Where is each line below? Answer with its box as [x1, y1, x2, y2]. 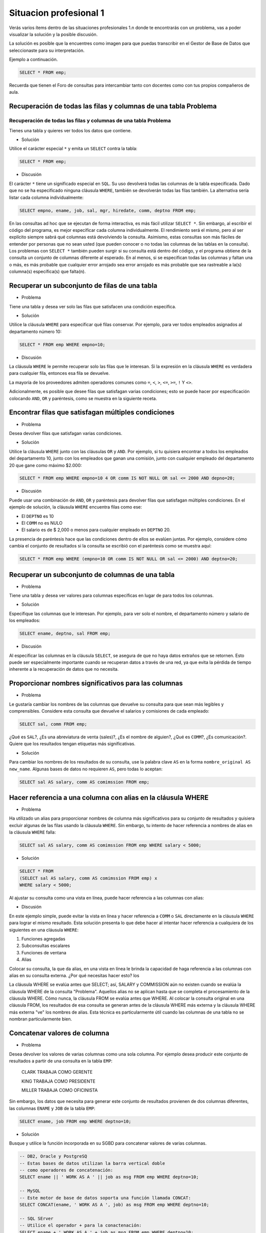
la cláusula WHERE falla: [9, 829, 56, 835]
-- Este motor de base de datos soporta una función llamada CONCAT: [19, 1195, 191, 1200]
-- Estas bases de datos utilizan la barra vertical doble [19, 1160, 165, 1166]
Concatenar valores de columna [9, 1029, 109, 1038]
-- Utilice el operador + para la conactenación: [19, 1223, 142, 1228]
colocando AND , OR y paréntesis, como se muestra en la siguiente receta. [9, 395, 157, 401]
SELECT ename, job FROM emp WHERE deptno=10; [19, 1119, 132, 1124]
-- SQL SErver [19, 1216, 54, 1221]
